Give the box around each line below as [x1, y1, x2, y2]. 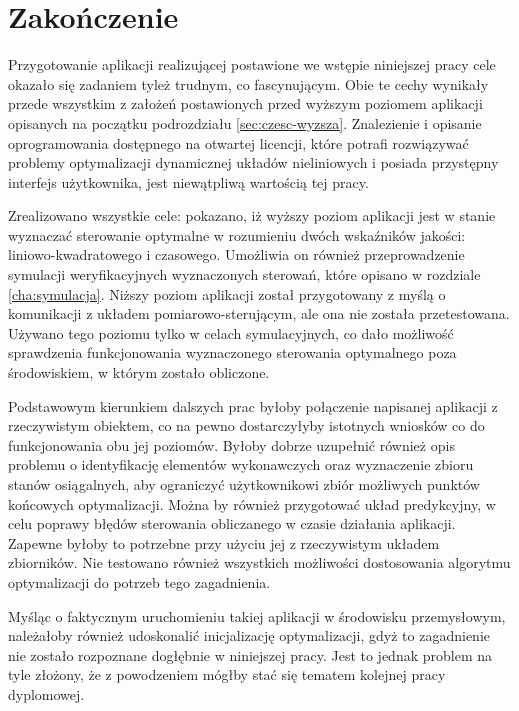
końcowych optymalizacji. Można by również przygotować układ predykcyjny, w [8, 493, 496, 514]
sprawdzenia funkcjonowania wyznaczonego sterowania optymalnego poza [8, 342, 457, 363]
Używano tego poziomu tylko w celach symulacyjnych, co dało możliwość [8, 322, 454, 343]
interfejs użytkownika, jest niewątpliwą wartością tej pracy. [8, 171, 369, 192]
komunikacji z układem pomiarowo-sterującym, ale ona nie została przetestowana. [8, 303, 510, 324]
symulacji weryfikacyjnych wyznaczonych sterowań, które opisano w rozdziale [8, 264, 481, 285]
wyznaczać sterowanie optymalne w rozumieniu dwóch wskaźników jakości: [8, 224, 466, 245]
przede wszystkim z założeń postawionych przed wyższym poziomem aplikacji [8, 93, 483, 114]
